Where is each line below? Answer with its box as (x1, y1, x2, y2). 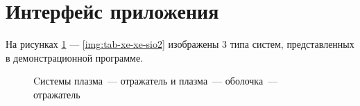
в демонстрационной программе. (6, 50, 144, 64)
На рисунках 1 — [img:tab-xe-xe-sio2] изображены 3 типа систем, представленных (6, 37, 354, 51)
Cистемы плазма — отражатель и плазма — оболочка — (33, 73, 278, 88)
